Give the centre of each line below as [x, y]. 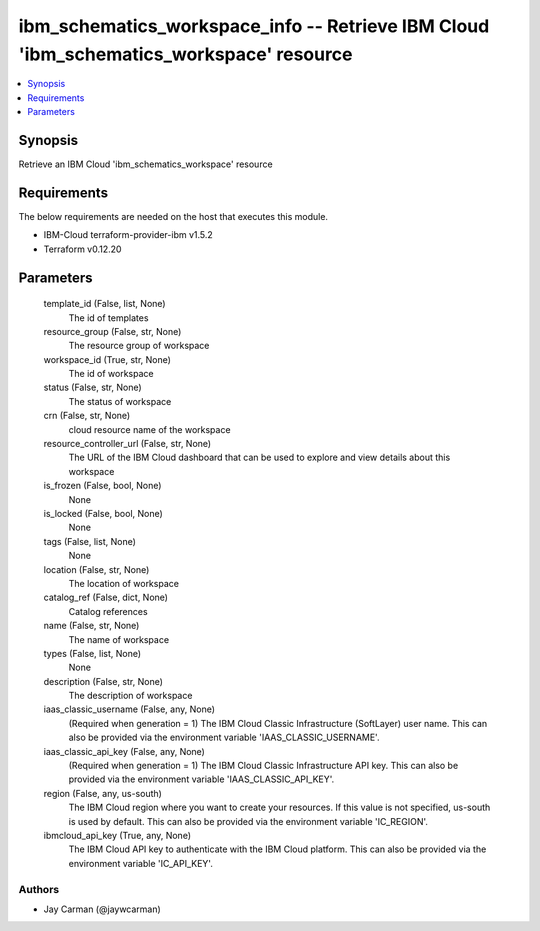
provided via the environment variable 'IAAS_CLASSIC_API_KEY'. [201, 779]
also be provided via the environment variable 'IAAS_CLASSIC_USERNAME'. [224, 737]
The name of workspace [119, 639]
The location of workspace [124, 583]
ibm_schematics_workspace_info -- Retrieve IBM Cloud [254, 26]
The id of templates [108, 317]
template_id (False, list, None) [104, 304]
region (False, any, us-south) [102, 793]
